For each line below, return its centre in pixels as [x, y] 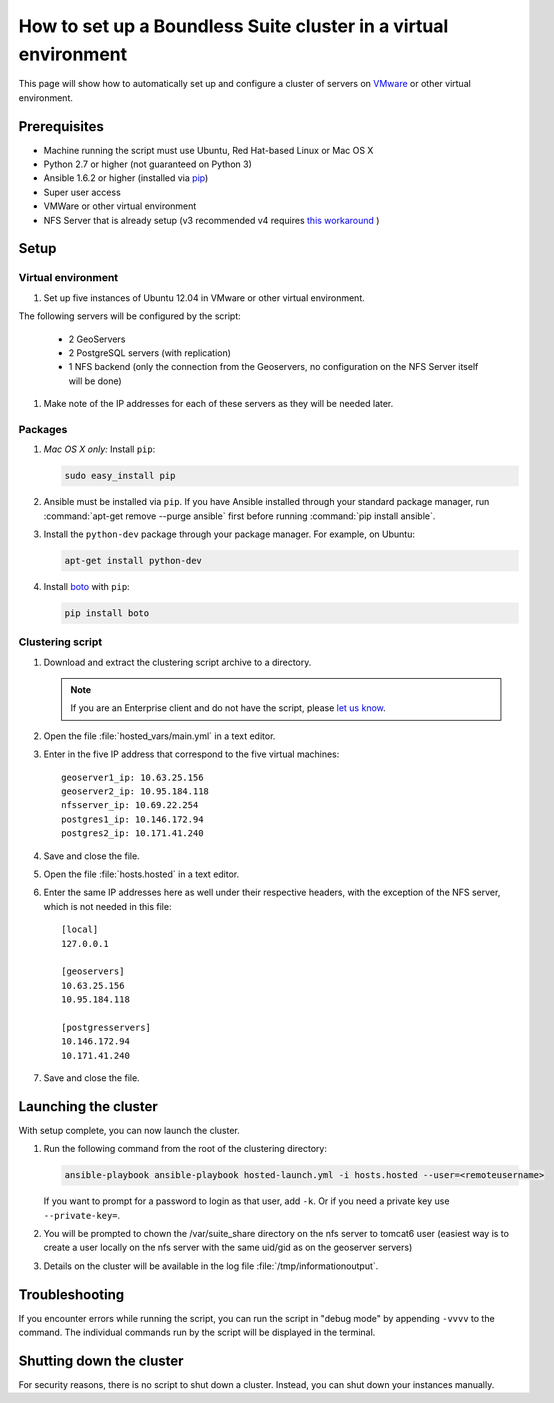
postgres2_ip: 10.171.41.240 [132, 833]
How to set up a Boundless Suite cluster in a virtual [233, 26]
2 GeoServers [97, 339]
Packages [43, 429]
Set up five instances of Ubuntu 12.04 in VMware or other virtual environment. [204, 297]
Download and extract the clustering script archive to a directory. [177, 662]
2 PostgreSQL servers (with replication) [150, 352]
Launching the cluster [88, 1106]
